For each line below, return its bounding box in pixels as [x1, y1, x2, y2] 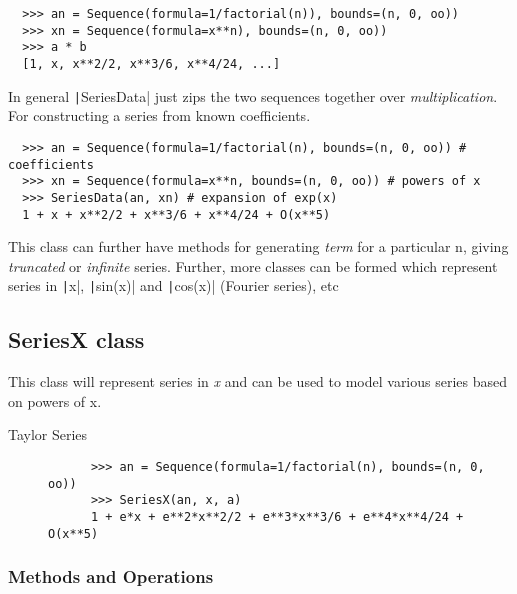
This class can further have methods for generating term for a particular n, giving [8, 236, 509, 257]
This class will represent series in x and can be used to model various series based [8, 371, 508, 392]
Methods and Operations [8, 564, 214, 589]
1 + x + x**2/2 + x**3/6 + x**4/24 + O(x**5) [22, 207, 331, 222]
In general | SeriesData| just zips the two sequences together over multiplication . [8, 85, 498, 106]
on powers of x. [8, 390, 102, 411]
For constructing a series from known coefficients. [8, 105, 311, 126]
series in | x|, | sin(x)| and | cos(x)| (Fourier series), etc [8, 275, 339, 296]
